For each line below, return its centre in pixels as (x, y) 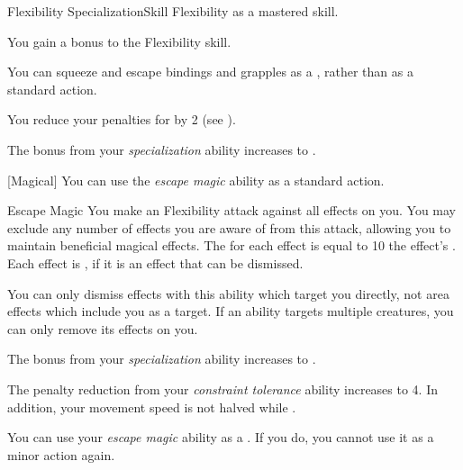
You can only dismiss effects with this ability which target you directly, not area (228, 293)
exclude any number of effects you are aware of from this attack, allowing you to (229, 227)
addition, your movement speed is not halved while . (152, 407)
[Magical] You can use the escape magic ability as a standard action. (196, 180)
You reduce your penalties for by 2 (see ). (122, 119)
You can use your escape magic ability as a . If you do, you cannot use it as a (221, 437)
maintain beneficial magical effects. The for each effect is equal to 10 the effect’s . (231, 245)
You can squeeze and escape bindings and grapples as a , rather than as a (210, 72)
